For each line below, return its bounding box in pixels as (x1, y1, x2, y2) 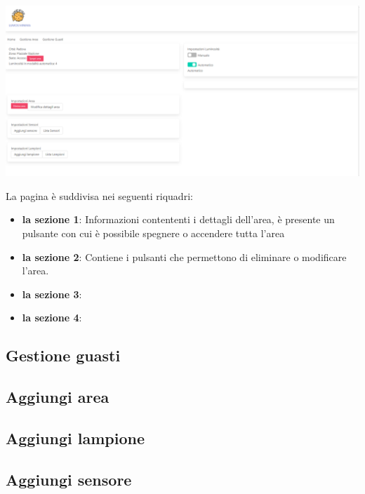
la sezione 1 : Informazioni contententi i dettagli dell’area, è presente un (22, 212, 335, 227)
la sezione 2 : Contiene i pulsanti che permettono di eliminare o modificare (22, 249, 347, 264)
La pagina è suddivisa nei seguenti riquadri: (6, 188, 193, 203)
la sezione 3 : (22, 286, 82, 301)
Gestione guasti (6, 345, 121, 366)
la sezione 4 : (22, 310, 82, 325)
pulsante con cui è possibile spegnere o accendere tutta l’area (22, 225, 285, 240)
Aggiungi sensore (6, 468, 132, 490)
